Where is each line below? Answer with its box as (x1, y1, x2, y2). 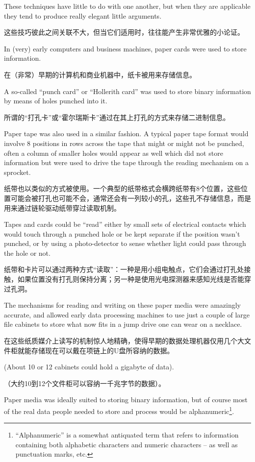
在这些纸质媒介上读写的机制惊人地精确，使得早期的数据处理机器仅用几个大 (4, 336, 244, 346)
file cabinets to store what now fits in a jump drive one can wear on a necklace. (4, 319, 242, 329)
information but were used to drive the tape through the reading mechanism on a (4, 157, 249, 168)
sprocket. (4, 167, 31, 177)
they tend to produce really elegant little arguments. (4, 10, 162, 21)
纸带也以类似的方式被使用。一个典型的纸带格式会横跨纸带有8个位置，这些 (4, 183, 241, 194)
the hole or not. (4, 247, 51, 258)
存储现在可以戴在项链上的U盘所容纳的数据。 (31, 345, 174, 355)
